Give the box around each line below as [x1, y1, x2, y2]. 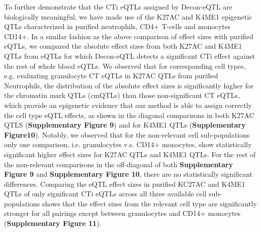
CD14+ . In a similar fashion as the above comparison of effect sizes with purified [4, 31, 253, 41]
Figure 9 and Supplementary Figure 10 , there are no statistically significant [4, 169, 252, 179]
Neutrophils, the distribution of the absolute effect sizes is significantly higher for [4, 80, 254, 90]
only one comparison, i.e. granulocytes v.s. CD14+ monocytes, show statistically [4, 139, 252, 150]
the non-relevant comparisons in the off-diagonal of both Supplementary [4, 159, 233, 169]
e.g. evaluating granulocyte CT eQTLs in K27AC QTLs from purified [4, 70, 218, 81]
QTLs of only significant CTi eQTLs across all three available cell [4, 188, 207, 199]
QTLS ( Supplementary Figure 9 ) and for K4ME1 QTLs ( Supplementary [4, 120, 246, 130]
